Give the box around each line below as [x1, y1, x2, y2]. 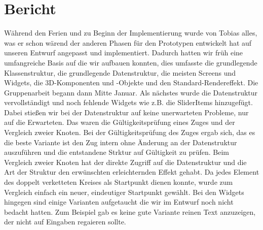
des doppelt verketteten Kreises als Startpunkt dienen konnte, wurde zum [4, 177, 233, 187]
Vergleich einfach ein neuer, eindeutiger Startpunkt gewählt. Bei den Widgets [4, 186, 244, 197]
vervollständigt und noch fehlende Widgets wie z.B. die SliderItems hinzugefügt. [4, 97, 253, 108]
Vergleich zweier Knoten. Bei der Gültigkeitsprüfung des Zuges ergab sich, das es [4, 127, 255, 138]
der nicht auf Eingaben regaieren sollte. [4, 216, 126, 227]
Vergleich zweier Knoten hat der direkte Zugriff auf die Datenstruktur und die [4, 156, 247, 167]
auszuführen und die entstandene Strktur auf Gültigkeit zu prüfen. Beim [4, 147, 230, 157]
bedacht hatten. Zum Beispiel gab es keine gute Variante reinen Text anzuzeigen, [4, 206, 256, 217]
